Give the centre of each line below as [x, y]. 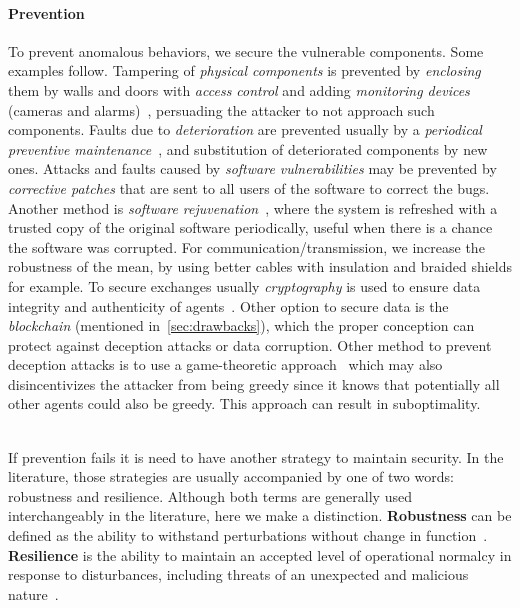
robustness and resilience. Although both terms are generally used [210, 495]
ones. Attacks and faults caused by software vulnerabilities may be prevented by [252, 168]
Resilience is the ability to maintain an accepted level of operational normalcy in [260, 554]
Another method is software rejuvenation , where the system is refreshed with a [253, 207]
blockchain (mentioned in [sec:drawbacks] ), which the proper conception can [241, 325]
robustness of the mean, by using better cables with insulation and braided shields [260, 266]
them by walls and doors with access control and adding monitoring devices [239, 89]
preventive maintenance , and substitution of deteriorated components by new [248, 148]
